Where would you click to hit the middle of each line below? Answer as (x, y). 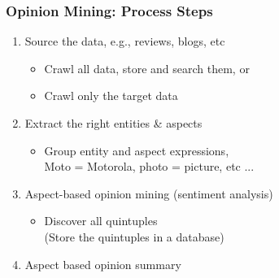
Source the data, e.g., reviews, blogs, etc (125, 41)
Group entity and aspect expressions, (137, 150)
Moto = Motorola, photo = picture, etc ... (149, 166)
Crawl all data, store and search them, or (147, 68)
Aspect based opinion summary (103, 264)
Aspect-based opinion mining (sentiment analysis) (149, 193)
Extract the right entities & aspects (113, 123)
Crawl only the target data (111, 96)
